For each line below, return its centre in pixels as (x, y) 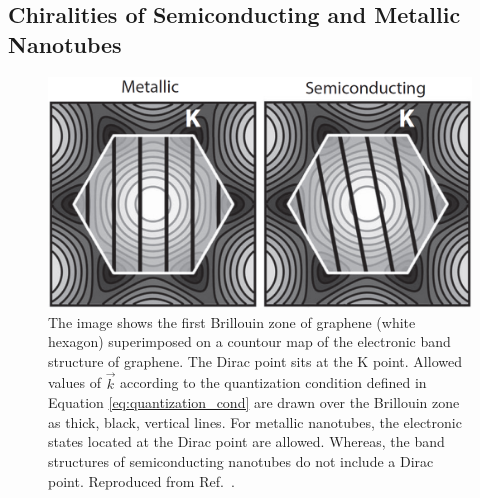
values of (74, 382)
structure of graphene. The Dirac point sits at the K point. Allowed (255, 360)
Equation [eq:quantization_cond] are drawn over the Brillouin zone (254, 402)
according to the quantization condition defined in (273, 382)
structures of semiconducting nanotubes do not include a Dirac (241, 461)
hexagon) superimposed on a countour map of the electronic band (249, 341)
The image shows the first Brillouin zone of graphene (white (232, 321)
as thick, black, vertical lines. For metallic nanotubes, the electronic (255, 421)
